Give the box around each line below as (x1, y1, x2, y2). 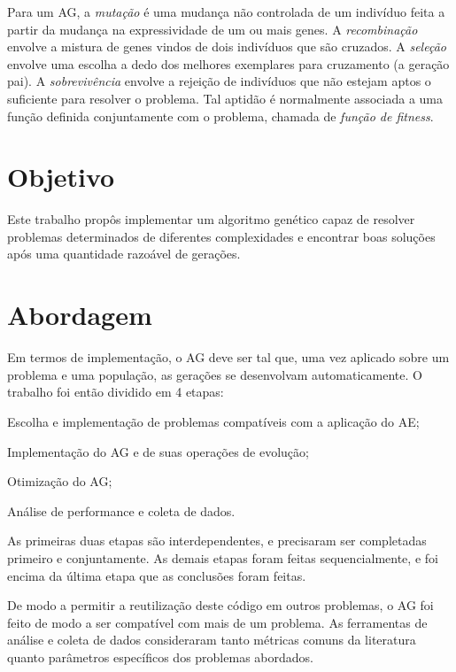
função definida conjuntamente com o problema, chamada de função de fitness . (7, 106, 434, 125)
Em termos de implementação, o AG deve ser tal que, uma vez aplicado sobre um (7, 348, 450, 367)
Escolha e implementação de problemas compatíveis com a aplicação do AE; (7, 412, 420, 430)
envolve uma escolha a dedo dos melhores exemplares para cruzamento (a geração (7, 54, 450, 73)
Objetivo (7, 158, 115, 195)
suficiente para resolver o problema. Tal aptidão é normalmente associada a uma (7, 89, 444, 107)
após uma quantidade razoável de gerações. (7, 244, 241, 263)
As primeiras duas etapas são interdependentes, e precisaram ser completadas (7, 531, 427, 550)
